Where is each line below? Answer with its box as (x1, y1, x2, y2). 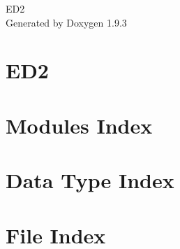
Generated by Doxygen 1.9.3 (6, 15, 127, 29)
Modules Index (6, 111, 153, 139)
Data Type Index (6, 166, 174, 194)
